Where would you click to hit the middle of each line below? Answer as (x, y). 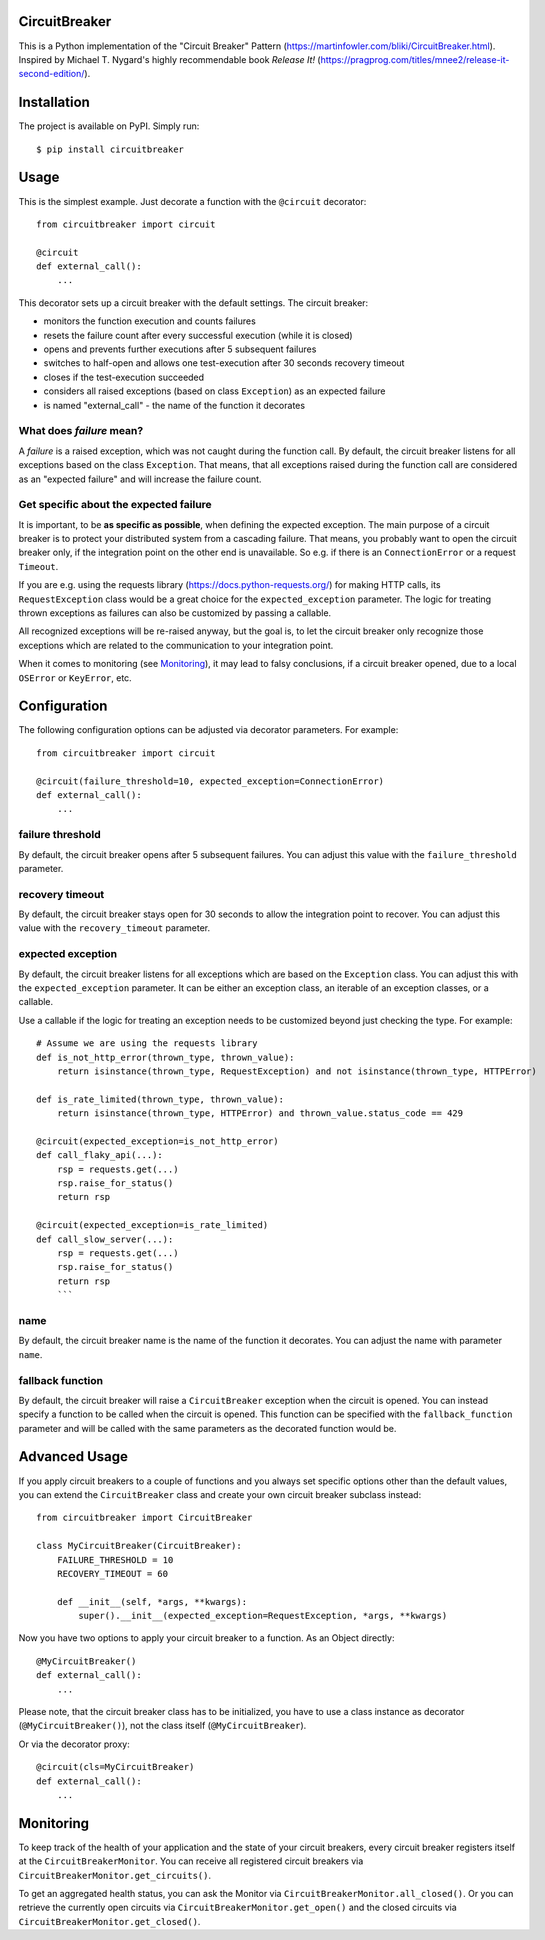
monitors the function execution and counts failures (150, 321)
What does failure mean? (81, 431)
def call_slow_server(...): (105, 1239)
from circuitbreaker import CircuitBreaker (144, 1518)
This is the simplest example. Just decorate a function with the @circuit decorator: (192, 201)
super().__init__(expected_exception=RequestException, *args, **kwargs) (263, 1616)
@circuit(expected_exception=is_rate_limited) (152, 1225)
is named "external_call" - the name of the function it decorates (174, 405)
